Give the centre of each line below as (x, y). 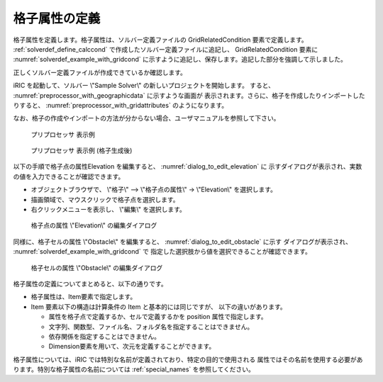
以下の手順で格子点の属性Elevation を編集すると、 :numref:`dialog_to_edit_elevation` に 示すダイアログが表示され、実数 (188, 167)
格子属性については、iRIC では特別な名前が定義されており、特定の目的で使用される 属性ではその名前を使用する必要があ (188, 359)
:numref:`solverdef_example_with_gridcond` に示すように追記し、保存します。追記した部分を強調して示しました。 (180, 60)
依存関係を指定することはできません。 (105, 336)
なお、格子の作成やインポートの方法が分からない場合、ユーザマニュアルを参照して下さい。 (146, 118)
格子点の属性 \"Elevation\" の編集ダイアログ (94, 225)
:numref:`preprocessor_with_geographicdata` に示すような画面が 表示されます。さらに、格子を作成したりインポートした (189, 95)
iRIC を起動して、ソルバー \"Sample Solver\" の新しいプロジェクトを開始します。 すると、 (144, 86)
